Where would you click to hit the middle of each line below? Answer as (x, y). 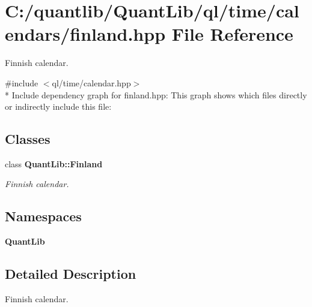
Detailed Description (71, 274)
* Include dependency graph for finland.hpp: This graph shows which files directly (156, 94)
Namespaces (43, 216)
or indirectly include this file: (58, 106)
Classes (28, 139)
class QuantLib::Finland (54, 163)
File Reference (232, 34)
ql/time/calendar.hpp (91, 82)
